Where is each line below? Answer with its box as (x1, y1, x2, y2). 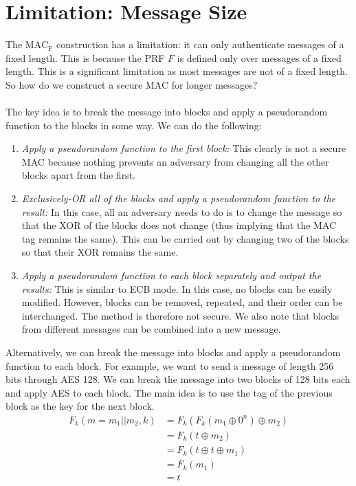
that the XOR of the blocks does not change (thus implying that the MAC (21, 218, 337, 232)
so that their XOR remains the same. (21, 245, 179, 259)
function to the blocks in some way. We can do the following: (5, 118, 262, 132)
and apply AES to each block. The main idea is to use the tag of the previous (5, 385, 333, 399)
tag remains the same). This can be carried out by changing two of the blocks (21, 231, 349, 245)
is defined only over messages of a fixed (177, 50, 342, 65)
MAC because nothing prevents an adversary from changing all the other (21, 154, 329, 168)
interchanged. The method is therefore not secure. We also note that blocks (21, 308, 340, 322)
